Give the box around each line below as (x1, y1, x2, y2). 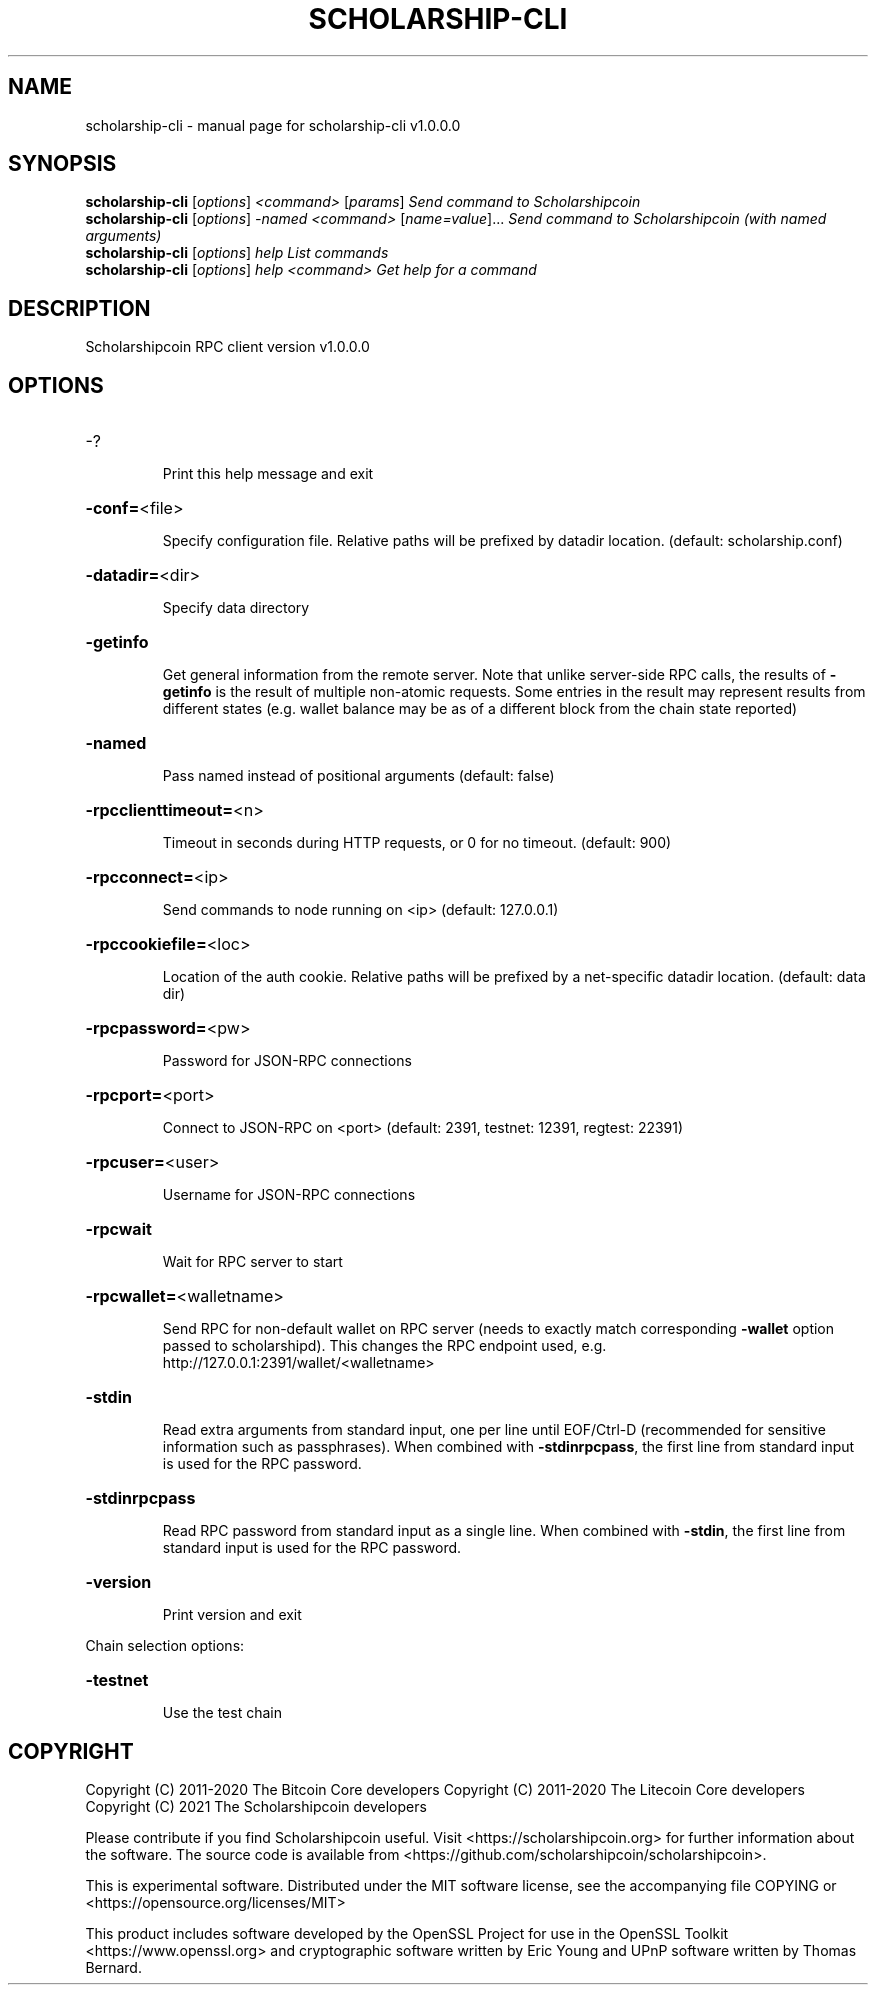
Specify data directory (162, 599, 310, 617)
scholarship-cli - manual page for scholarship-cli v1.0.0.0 (85, 116, 461, 134)
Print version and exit (162, 1606, 302, 1624)
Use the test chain (162, 1704, 282, 1722)
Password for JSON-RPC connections (162, 1052, 412, 1070)
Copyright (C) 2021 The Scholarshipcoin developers (85, 1797, 427, 1815)
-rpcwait (85, 1219, 152, 1240)
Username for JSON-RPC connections (162, 1186, 416, 1204)
